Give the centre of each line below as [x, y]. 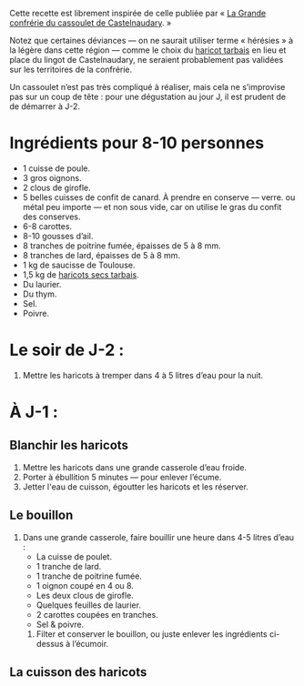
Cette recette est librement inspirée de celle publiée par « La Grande [138, 13]
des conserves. [51, 217]
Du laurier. [42, 284]
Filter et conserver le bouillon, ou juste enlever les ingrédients [152, 634]
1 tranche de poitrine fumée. [89, 576]
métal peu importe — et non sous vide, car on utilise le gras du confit [152, 207]
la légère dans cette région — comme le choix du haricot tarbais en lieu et [148, 50]
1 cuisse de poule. [56, 168]
